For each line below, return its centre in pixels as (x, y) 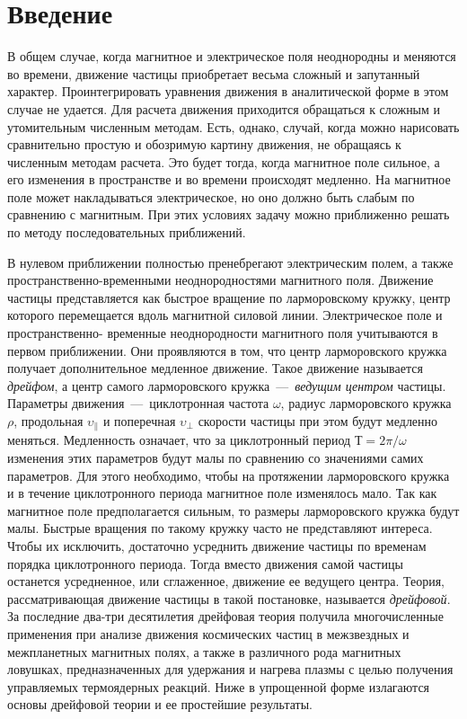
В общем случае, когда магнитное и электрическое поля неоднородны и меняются (232, 56)
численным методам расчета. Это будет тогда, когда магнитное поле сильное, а (224, 161)
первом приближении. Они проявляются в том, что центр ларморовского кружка (227, 350)
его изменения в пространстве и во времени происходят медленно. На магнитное (229, 179)
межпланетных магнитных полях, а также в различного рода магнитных (204, 651)
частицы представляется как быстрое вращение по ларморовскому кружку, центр (229, 297)
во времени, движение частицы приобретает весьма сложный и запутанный (214, 73)
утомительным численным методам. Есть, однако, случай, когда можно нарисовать (233, 126)
